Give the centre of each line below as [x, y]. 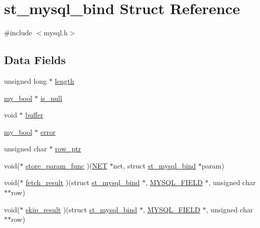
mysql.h [56, 33]
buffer [34, 115]
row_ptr [68, 149]
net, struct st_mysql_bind [155, 165]
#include [18, 33]
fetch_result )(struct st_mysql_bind [82, 182]
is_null [51, 98]
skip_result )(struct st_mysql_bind [81, 209]
